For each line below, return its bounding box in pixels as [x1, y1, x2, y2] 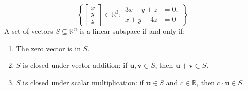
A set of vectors [4, 26, 53, 36]
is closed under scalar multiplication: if [23, 77, 144, 87]
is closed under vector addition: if [23, 60, 128, 71]
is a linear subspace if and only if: [80, 26, 185, 36]
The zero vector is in [16, 42, 81, 53]
